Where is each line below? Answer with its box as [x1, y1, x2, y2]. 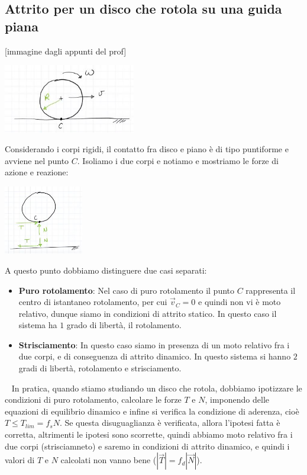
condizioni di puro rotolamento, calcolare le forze [5, 393, 182, 406]
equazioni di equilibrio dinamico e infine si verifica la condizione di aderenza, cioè [5, 405, 299, 417]
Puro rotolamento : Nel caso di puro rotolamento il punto [18, 284, 235, 296]
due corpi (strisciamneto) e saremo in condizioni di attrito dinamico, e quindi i [5, 439, 290, 452]
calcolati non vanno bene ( [60, 454, 157, 466]
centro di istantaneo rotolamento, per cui [18, 296, 167, 308]
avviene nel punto [5, 154, 69, 166]
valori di [5, 454, 35, 466]
